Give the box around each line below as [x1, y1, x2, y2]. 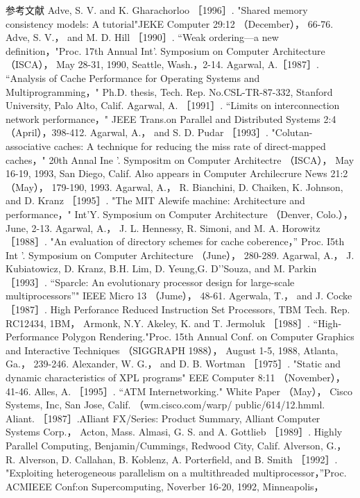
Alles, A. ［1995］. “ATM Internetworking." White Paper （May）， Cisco [34, 383, 352, 398]
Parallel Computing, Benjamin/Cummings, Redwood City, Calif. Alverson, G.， [6, 438, 347, 452]
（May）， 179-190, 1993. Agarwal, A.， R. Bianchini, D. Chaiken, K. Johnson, [6, 179, 343, 194]
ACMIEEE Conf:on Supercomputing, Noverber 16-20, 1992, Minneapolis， [6, 479, 324, 493]
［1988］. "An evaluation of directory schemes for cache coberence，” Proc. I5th [6, 234, 345, 249]
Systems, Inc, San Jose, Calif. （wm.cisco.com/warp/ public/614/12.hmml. [6, 397, 325, 412]
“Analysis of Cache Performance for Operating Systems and [6, 70, 260, 85]
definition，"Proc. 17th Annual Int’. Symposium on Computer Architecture [6, 43, 325, 58]
